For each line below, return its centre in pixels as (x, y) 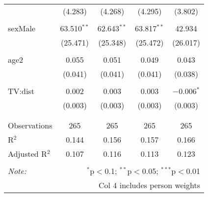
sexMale (22, 28)
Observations (30, 125)
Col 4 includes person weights (150, 185)
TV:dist (21, 91)
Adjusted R (27, 154)
